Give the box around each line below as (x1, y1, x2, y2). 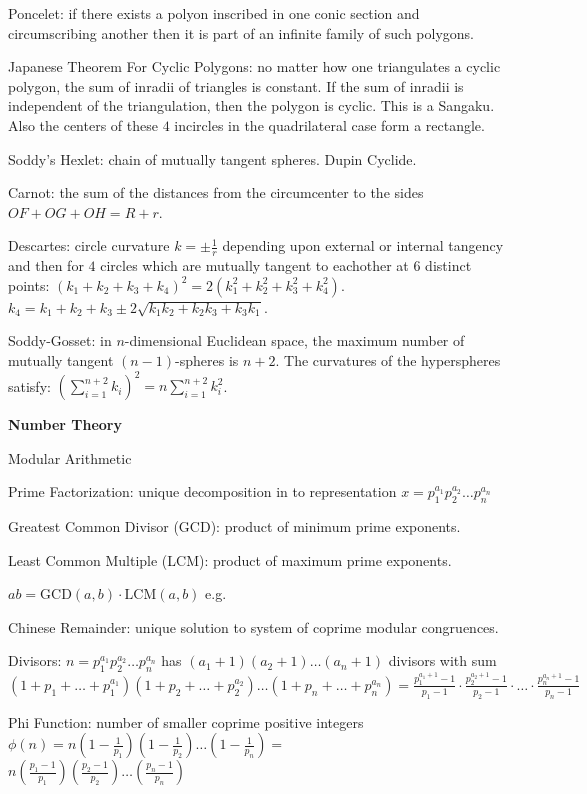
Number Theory (8, 414, 122, 435)
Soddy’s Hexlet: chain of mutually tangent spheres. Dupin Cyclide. (8, 148, 417, 169)
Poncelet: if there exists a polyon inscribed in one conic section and (8, 3, 420, 23)
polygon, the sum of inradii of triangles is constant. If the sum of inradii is (8, 75, 464, 96)
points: (8, 274, 50, 295)
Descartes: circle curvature (8, 235, 170, 256)
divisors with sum (388, 650, 497, 671)
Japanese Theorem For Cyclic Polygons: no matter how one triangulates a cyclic (8, 56, 501, 77)
